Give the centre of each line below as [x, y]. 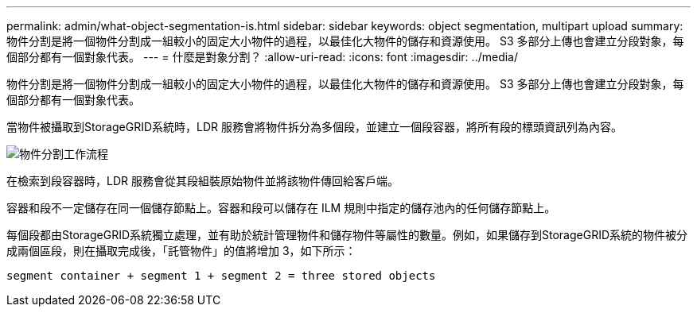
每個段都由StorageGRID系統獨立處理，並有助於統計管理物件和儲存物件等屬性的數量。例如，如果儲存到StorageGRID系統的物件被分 [347, 235]
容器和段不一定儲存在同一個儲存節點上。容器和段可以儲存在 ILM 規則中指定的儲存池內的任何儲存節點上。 [281, 208]
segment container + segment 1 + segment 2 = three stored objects [221, 276]
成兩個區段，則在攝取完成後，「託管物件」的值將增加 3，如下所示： [181, 251]
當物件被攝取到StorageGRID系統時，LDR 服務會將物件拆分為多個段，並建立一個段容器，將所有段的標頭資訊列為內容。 [314, 127]
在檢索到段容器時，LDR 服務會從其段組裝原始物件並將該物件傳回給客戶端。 [202, 181]
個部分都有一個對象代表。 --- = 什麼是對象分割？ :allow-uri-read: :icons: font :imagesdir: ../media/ [263, 57]
